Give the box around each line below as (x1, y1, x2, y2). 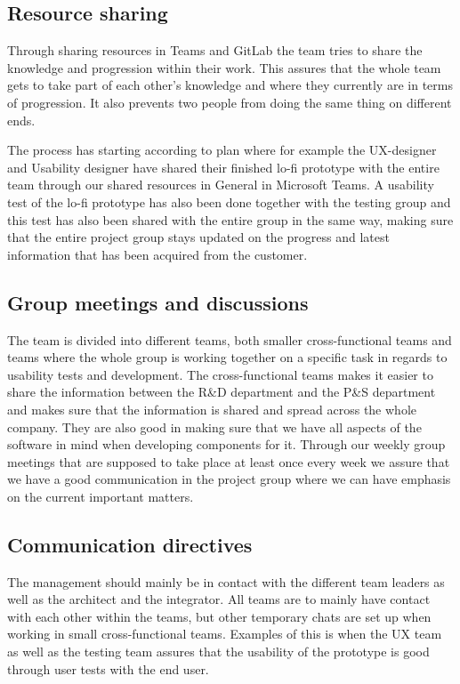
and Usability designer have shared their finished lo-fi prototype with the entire (7, 157, 440, 176)
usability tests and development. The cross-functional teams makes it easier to (7, 365, 433, 383)
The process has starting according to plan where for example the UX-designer (7, 141, 437, 159)
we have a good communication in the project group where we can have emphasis (7, 470, 451, 488)
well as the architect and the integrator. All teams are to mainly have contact (7, 590, 431, 608)
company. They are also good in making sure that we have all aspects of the (7, 417, 422, 436)
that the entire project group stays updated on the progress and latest (7, 228, 390, 246)
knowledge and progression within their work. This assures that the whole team (7, 58, 441, 76)
